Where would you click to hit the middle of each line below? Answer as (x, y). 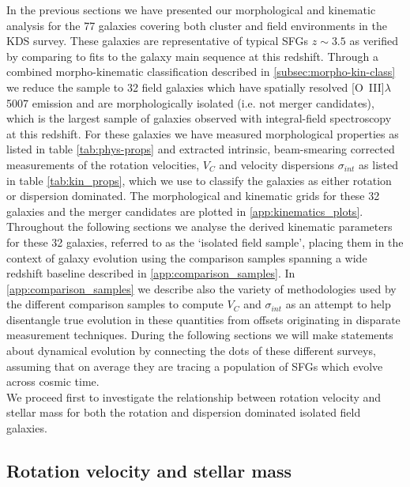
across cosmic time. (53, 381)
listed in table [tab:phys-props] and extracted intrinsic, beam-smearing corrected (201, 149)
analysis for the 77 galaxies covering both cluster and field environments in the (197, 25)
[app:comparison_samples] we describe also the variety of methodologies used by (201, 288)
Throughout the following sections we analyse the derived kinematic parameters (199, 227)
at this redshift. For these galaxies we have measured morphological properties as (203, 133)
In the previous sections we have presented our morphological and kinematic (191, 9)
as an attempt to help (338, 304)
